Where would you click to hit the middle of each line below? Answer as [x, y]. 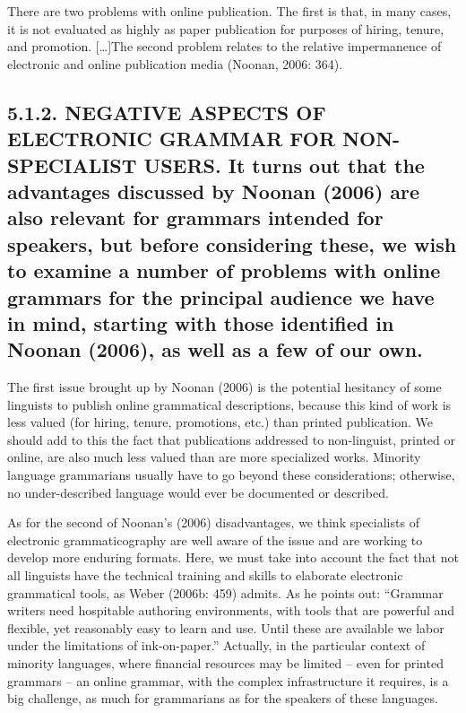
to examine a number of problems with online [224, 270]
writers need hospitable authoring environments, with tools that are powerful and [231, 610]
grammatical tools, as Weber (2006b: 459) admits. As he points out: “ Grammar [225, 592]
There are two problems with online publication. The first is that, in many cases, [229, 11]
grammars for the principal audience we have [221, 296]
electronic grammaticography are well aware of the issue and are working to [215, 539]
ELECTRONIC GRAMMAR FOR [172, 139]
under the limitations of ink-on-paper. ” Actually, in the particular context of [216, 645]
